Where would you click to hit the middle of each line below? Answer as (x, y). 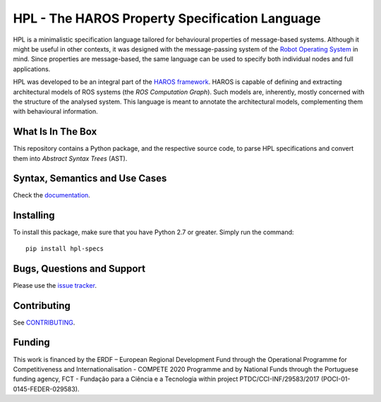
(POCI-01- (335, 379)
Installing (34, 215)
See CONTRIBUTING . (44, 322)
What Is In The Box (55, 132)
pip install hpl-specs (65, 248)
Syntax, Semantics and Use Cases (90, 179)
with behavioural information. (55, 111)
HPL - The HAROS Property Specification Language (167, 18)
